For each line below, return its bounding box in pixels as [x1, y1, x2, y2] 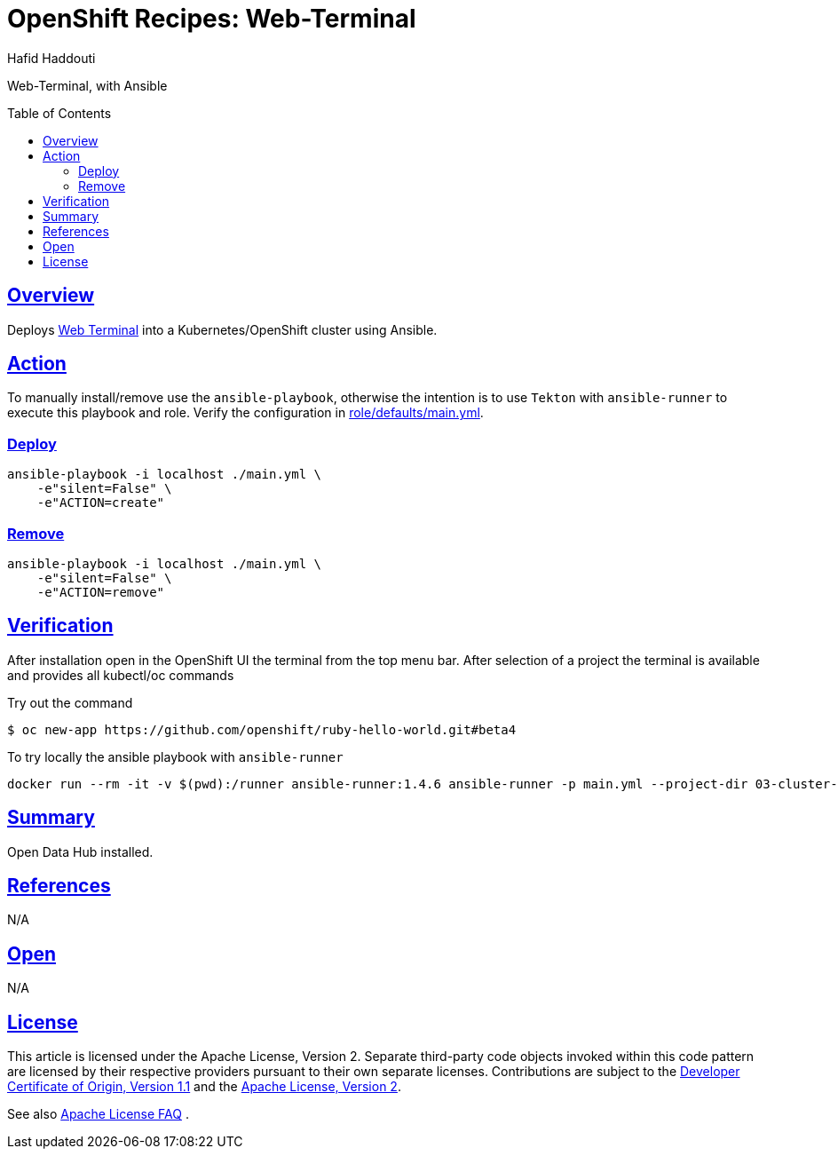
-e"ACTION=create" [36, 495, 165, 511]
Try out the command [7, 694, 133, 710]
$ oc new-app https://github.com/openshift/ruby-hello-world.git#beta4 [7, 722, 517, 737]
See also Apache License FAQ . [7, 1106, 189, 1122]
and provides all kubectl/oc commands [7, 667, 234, 683]
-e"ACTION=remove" [36, 584, 165, 599]
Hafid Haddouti [7, 50, 96, 66]
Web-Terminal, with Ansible [7, 77, 168, 93]
